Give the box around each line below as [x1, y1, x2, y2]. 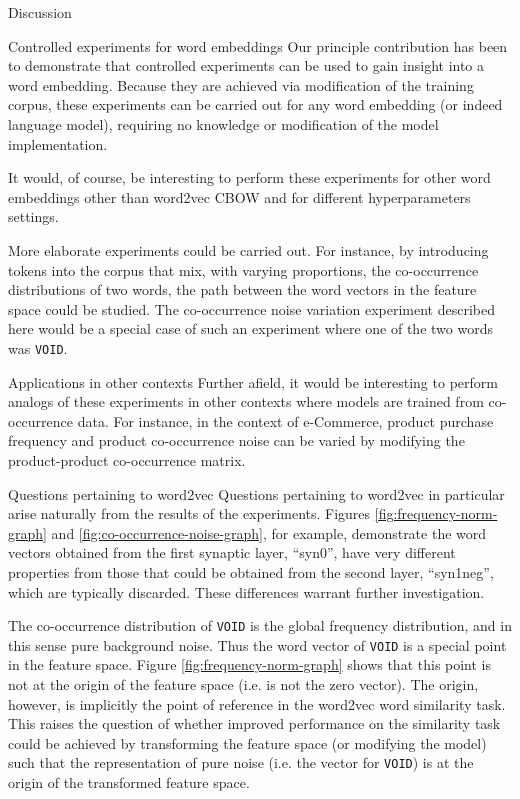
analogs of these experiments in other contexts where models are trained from [8, 391, 484, 412]
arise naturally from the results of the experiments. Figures [8, 503, 371, 524]
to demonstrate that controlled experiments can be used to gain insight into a [8, 55, 485, 76]
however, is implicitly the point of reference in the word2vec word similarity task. [8, 693, 506, 714]
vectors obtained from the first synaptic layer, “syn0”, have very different [8, 542, 456, 563]
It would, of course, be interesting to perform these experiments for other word [8, 167, 491, 188]
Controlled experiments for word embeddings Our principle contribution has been [8, 35, 508, 56]
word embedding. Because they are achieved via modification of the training [8, 74, 474, 95]
